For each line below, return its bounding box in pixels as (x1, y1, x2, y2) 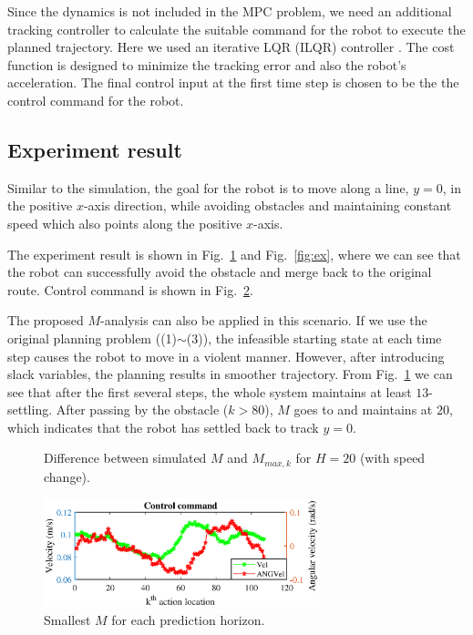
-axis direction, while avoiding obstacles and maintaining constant (83, 196, 452, 215)
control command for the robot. (7, 90, 184, 109)
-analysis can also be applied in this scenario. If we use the (100, 311, 427, 330)
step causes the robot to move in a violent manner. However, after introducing (7, 346, 445, 365)
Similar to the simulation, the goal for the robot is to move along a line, (7, 178, 409, 197)
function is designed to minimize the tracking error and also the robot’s (7, 55, 406, 74)
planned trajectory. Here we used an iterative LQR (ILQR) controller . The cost (7, 37, 455, 56)
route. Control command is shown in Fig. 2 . (7, 280, 253, 299)
